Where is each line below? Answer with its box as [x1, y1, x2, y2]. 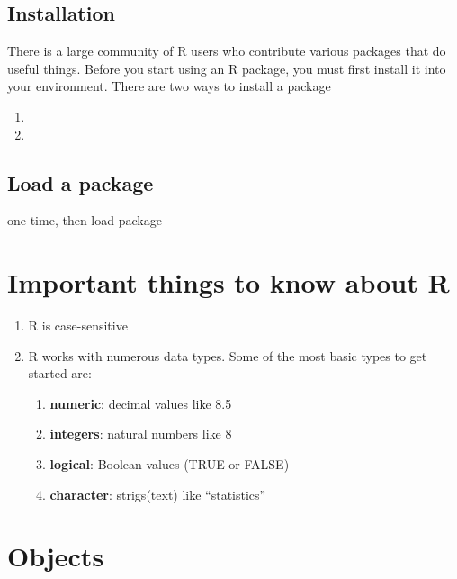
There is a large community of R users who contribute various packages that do [7, 41, 446, 60]
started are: [28, 364, 92, 383]
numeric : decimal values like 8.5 [49, 394, 232, 412]
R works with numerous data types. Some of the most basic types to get [28, 346, 427, 365]
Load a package [7, 168, 154, 196]
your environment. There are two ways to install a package [7, 77, 331, 95]
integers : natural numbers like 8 [49, 424, 232, 443]
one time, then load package [7, 211, 162, 230]
